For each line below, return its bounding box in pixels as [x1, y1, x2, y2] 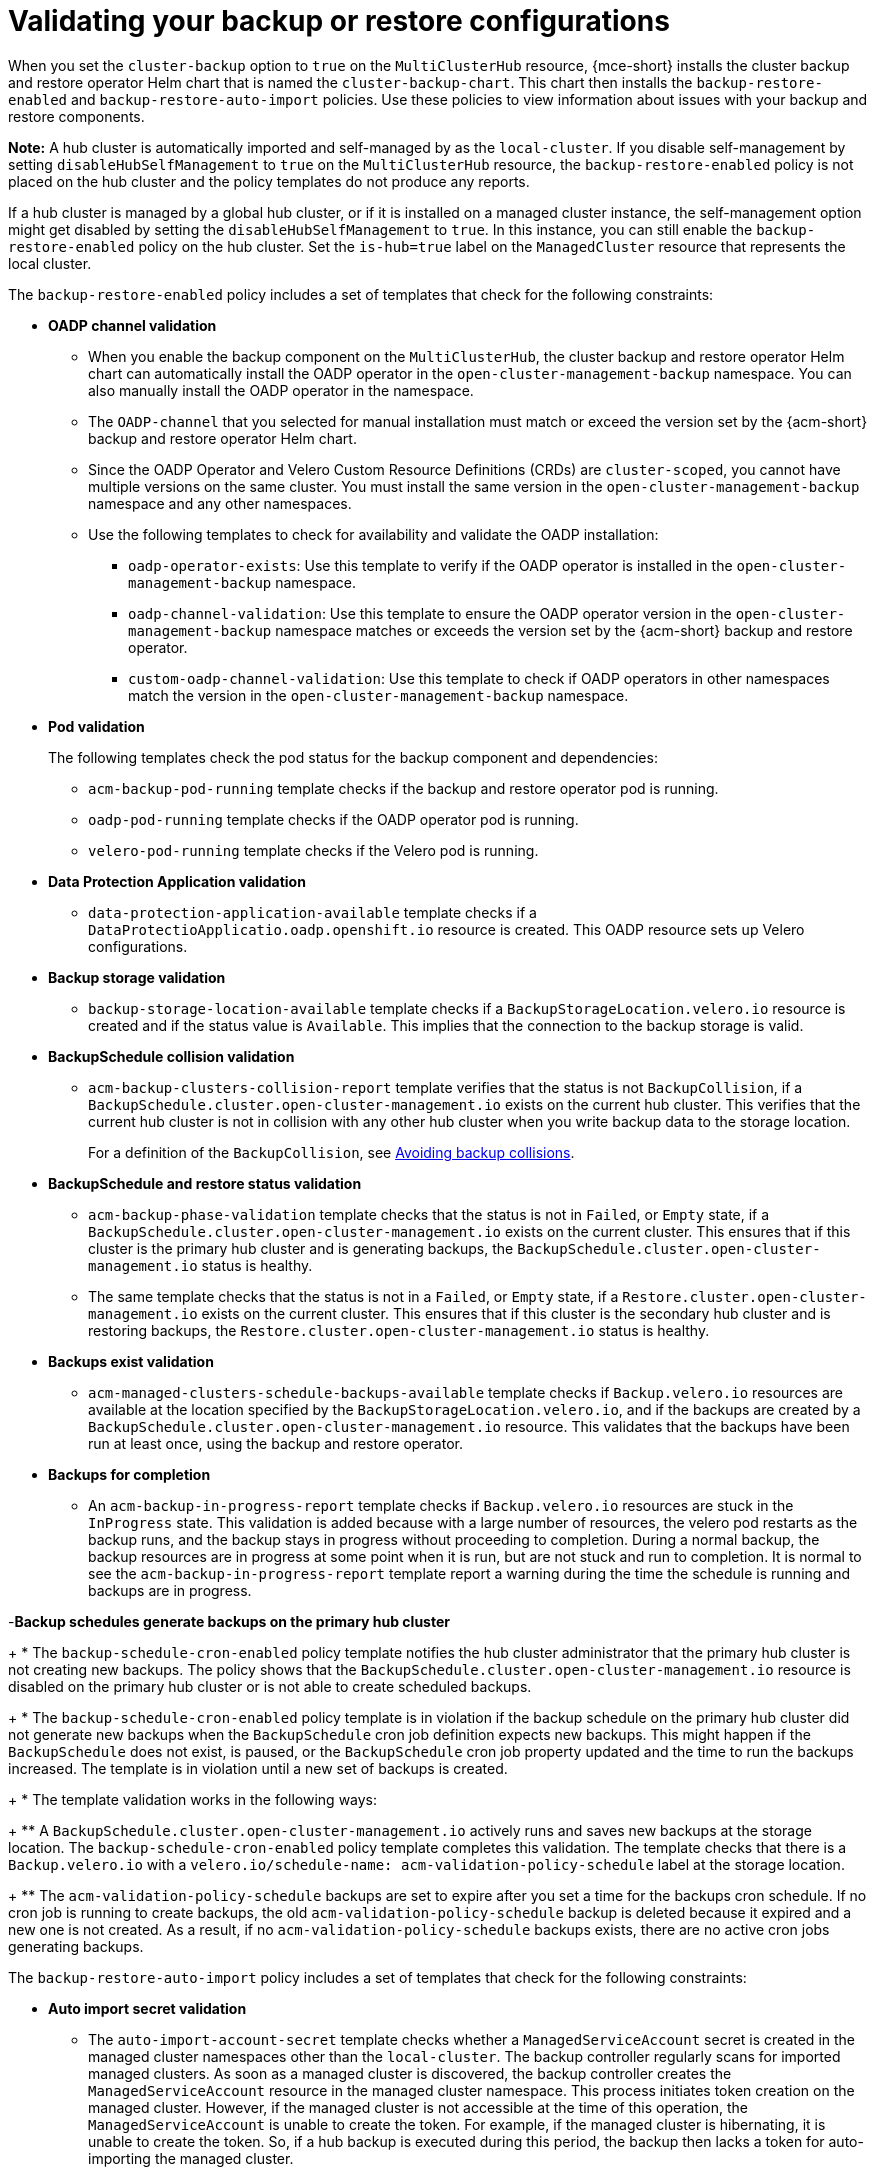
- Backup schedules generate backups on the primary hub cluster [8, 1612, 450, 1630]
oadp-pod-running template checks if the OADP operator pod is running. [88, 810, 579, 828]
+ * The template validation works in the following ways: [8, 1790, 378, 1808]
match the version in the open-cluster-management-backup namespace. [128, 686, 629, 704]
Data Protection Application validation [48, 872, 306, 890]
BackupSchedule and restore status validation [48, 1174, 362, 1192]
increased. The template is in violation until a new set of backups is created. [8, 1759, 508, 1777]
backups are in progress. [88, 1581, 252, 1599]
